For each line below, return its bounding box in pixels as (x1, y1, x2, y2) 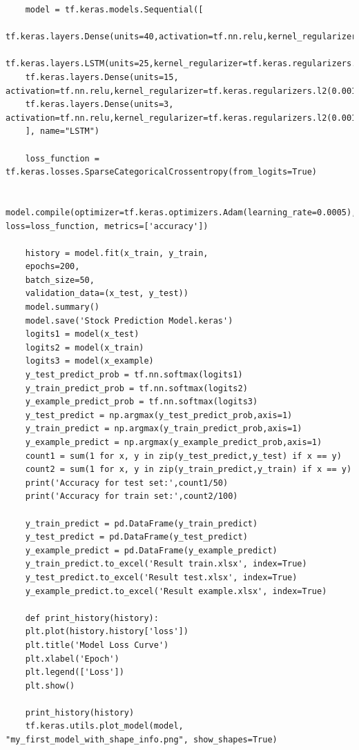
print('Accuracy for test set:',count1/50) (25, 477, 229, 488)
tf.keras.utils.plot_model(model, (25, 721, 184, 731)
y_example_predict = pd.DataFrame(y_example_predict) (25, 545, 278, 555)
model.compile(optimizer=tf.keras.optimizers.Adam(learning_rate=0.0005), (6, 207, 357, 217)
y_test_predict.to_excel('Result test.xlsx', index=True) (25, 572, 298, 582)
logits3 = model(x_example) (25, 356, 154, 366)
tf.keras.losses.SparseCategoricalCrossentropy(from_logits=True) (6, 167, 318, 177)
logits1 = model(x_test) (25, 329, 139, 339)
